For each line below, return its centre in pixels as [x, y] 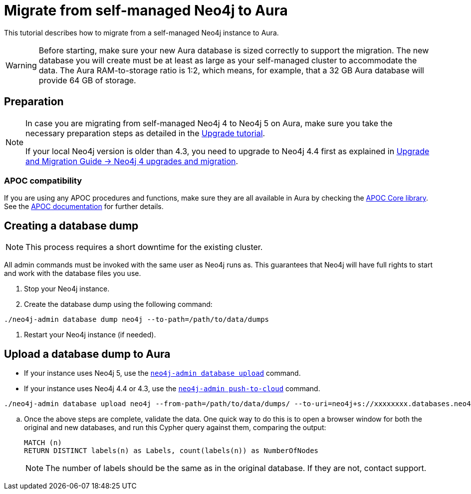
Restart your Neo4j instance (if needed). [90, 335]
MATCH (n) [43, 443]
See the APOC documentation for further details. [84, 207]
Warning [21, 65]
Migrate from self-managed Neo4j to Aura [146, 10]
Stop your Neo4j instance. [67, 289]
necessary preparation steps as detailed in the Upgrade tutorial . [145, 133]
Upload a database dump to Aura [87, 354]
